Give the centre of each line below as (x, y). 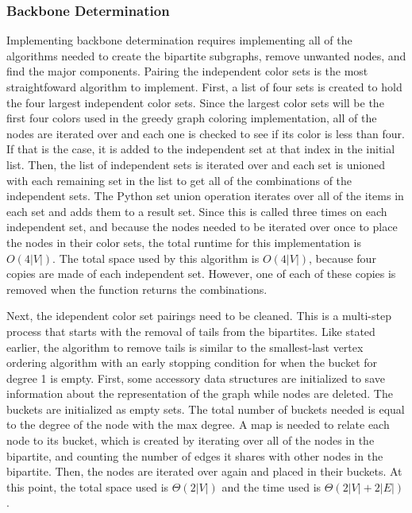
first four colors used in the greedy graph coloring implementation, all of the (192, 118)
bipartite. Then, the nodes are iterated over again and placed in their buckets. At (204, 471)
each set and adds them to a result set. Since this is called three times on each (197, 211)
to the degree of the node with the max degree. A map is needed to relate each (198, 424)
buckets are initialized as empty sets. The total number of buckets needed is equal (206, 409)
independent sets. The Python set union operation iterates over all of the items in (205, 196)
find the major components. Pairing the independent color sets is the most (187, 71)
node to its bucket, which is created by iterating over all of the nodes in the (191, 440)
